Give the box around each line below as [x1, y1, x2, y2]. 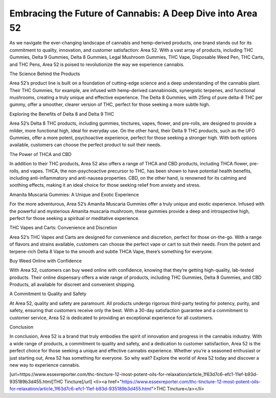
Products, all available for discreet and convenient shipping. [9, 281, 135, 288]
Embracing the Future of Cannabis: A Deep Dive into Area [9, 8, 258, 19]
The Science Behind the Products [9, 71, 80, 77]
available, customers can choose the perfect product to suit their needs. [9, 142, 162, 148]
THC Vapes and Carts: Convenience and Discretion [9, 225, 118, 231]
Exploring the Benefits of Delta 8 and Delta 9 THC [9, 110, 114, 117]
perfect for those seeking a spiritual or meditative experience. [9, 215, 140, 221]
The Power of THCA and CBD [9, 151, 72, 157]
